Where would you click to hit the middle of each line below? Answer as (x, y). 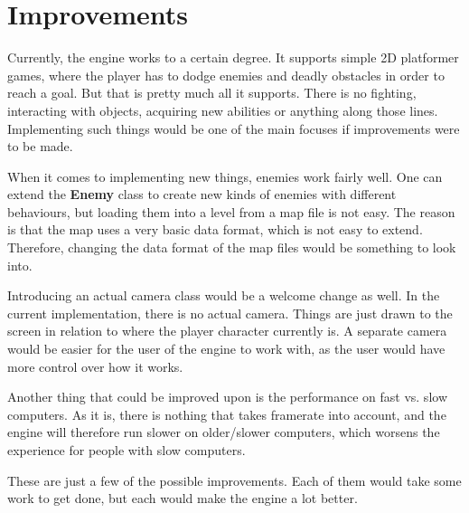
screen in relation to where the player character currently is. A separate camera (227, 331)
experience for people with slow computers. (127, 450)
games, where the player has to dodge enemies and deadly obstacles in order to (226, 75)
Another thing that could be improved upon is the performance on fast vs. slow (227, 397)
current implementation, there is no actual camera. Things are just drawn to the (230, 313)
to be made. (40, 146)
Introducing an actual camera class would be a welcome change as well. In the (224, 295)
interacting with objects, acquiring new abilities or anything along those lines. (223, 110)
